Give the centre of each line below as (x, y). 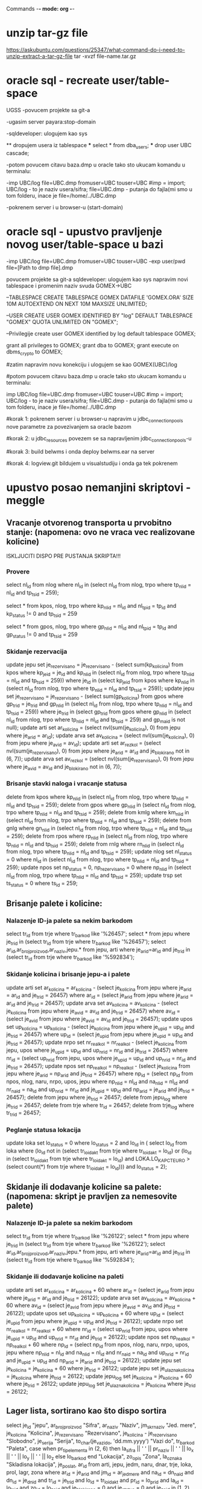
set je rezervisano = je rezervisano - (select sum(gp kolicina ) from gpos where (95, 697)
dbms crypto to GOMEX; (35, 352)
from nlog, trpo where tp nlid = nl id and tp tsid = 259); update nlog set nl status (99, 852)
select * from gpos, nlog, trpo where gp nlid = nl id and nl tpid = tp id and (92, 628)
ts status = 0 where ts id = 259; (42, 884)
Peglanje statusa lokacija (44, 1130)
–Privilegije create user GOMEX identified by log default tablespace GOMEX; (101, 334)
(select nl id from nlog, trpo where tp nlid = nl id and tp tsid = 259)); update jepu (100, 689)
